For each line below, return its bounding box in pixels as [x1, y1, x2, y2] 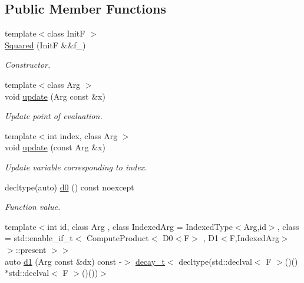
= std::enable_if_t [5, 232, 73, 244]
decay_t [135, 255, 166, 267]
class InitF [47, 27, 85, 40]
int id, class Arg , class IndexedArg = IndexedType [47, 220, 233, 232]
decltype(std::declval [179, 255, 252, 267]
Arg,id [243, 220, 267, 232]
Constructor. [5, 58, 51, 71]
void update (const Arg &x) [5, 141, 105, 153]
